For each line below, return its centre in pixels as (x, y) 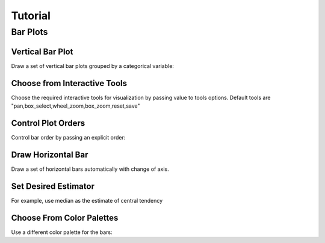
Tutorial (31, 16)
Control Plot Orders (48, 123)
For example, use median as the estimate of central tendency (87, 200)
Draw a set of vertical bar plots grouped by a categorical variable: (93, 66)
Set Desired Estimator (53, 186)
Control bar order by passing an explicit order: (68, 137)
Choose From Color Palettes (65, 217)
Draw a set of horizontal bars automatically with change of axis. (90, 169)
